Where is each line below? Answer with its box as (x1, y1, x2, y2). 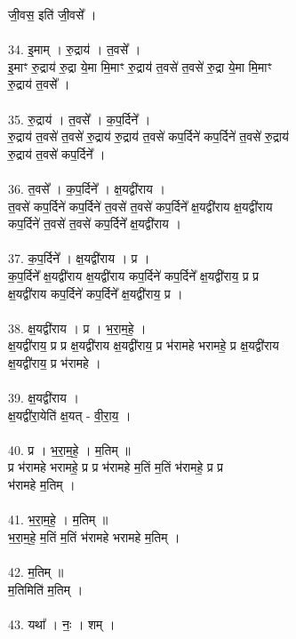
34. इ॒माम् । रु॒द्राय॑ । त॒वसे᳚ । (8, 40, 141, 59)
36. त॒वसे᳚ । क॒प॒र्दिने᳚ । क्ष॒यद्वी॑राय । (8, 179, 165, 197)
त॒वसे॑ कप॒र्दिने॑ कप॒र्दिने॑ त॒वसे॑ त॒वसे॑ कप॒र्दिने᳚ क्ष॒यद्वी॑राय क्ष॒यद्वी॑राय (8, 196, 273, 215)
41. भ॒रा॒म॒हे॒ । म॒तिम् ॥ (8, 510, 108, 529)
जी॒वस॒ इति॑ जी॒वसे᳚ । (8, 5, 97, 23)
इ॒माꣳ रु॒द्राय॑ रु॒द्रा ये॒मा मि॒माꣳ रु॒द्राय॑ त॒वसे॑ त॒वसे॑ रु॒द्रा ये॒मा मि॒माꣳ (8, 57, 272, 76)
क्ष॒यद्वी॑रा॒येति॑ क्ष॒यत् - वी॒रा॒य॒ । (8, 405, 132, 424)
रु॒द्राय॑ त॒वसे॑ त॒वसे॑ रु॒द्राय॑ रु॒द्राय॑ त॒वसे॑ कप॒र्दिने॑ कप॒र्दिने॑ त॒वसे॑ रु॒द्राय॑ (8, 127, 289, 146)
